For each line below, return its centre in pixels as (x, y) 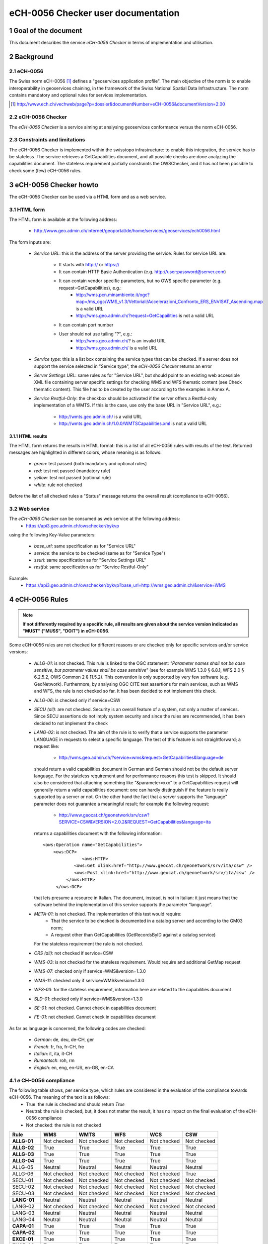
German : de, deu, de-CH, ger (64, 1039)
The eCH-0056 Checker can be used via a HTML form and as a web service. (88, 197)
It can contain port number (86, 325)
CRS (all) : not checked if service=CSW (74, 953)
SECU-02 (23, 1187)
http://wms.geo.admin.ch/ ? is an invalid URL (121, 341)
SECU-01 (23, 1180)
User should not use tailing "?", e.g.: (96, 334)
